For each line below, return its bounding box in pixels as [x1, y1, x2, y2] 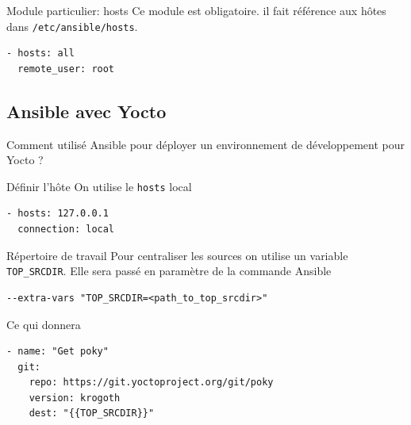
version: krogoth [29, 392, 121, 404]
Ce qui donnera [6, 316, 81, 332]
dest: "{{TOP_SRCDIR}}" [29, 408, 155, 419]
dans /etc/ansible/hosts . [6, 17, 138, 34]
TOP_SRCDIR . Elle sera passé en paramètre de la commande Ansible [6, 262, 332, 279]
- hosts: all [6, 48, 75, 59]
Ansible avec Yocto [6, 98, 167, 123]
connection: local [17, 224, 115, 235]
